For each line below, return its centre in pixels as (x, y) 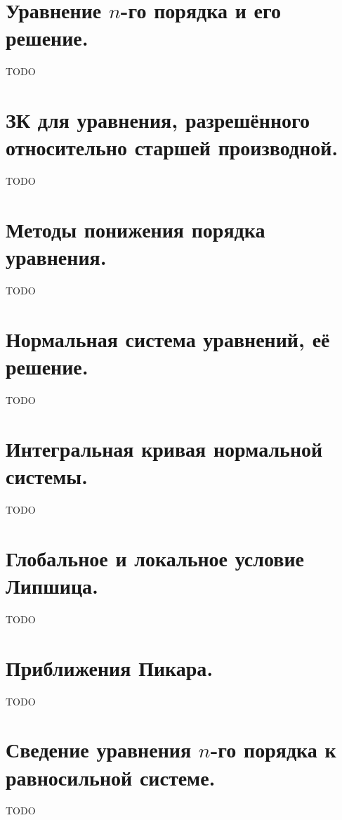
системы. (47, 476)
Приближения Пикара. (110, 667)
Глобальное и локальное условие (155, 558)
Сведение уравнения (99, 749)
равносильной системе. (111, 777)
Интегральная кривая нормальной (164, 448)
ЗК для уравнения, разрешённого (158, 120)
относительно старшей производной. (172, 147)
